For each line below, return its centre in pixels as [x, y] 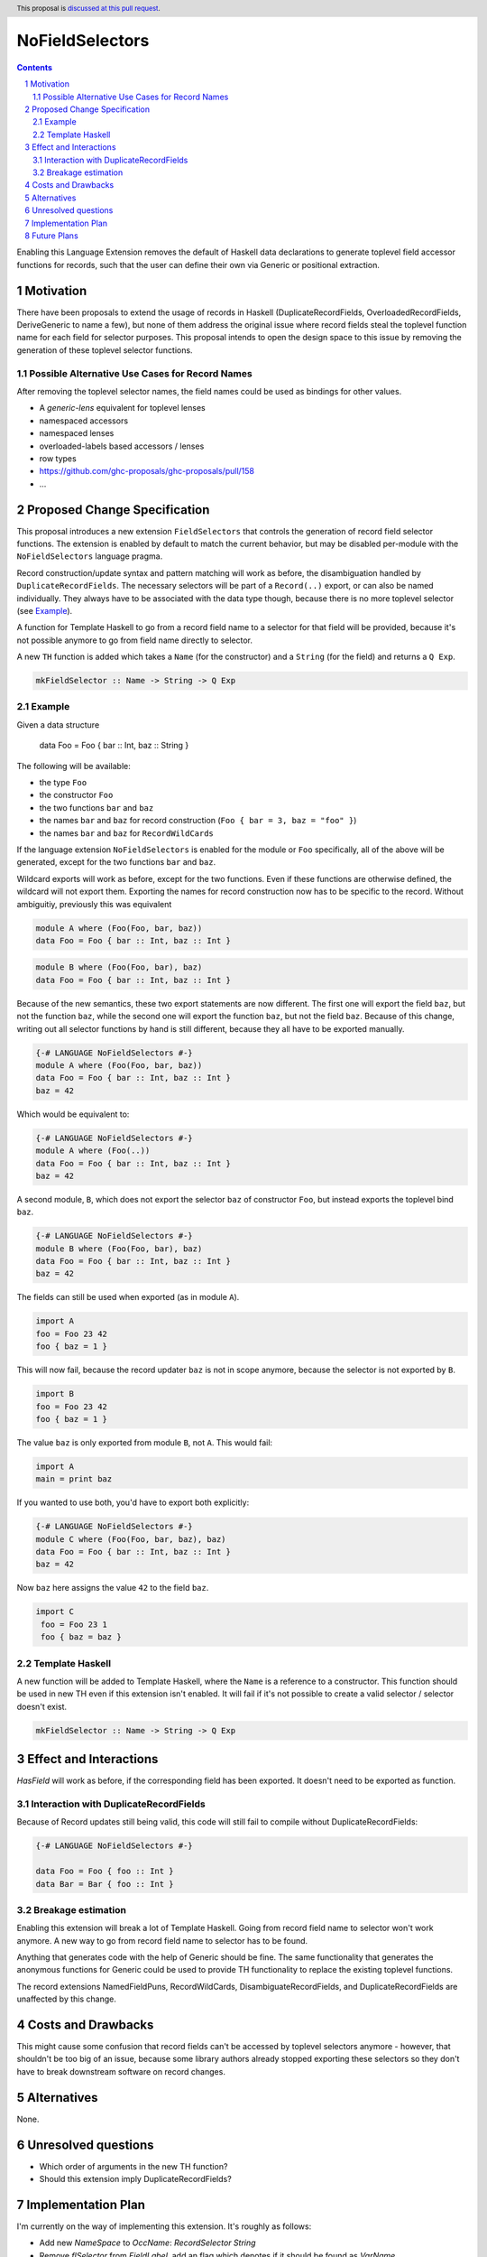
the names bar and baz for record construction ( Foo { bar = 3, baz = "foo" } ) [198, 821]
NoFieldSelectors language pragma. [90, 556]
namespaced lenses [77, 433]
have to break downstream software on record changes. [121, 2071]
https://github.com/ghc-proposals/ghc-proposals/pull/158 [147, 471]
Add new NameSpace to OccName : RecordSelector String [147, 2243]
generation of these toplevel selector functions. [105, 350]
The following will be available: [74, 766]
